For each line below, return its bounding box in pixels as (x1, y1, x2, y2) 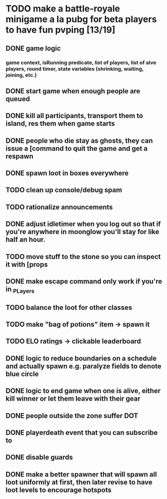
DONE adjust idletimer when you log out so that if (5, 220, 161, 229)
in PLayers (5, 285, 35, 295)
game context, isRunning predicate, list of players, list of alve (5, 59, 157, 66)
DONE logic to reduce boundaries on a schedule (5, 354, 157, 362)
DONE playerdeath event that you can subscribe (5, 428, 158, 437)
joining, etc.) (5, 71, 37, 78)
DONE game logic (5, 44, 61, 52)
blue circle (5, 370, 39, 378)
